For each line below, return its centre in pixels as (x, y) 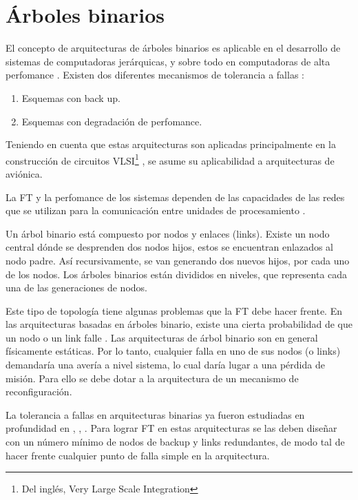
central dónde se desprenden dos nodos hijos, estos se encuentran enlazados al (169, 247)
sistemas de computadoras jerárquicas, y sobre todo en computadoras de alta (168, 61)
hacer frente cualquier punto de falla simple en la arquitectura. (138, 455)
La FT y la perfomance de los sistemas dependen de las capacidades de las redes (175, 197)
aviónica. (24, 173)
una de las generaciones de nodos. (76, 288)
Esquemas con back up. (71, 97)
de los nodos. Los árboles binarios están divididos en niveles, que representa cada (177, 274)
